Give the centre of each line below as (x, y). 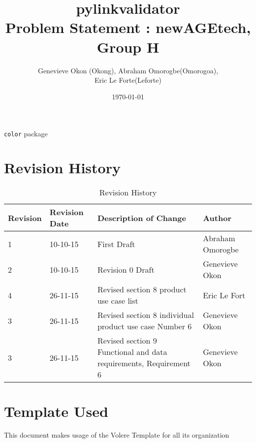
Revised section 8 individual (145, 315)
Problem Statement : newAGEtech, (128, 27)
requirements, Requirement (144, 363)
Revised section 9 (127, 341)
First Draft (116, 244)
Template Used (56, 411)
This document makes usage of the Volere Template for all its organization (117, 435)
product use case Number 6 (144, 326)
